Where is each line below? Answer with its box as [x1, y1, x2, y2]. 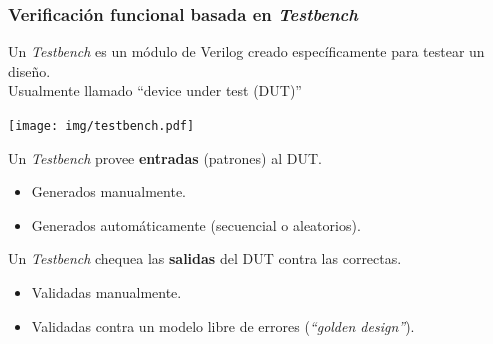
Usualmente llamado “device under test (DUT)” [8, 80, 302, 101]
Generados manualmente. [31, 181, 187, 202]
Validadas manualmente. [31, 282, 182, 303]
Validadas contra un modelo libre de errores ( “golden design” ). [31, 315, 415, 336]
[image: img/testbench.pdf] [8, 119, 195, 133]
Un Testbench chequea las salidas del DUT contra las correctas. [8, 248, 402, 269]
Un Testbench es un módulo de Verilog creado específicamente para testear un [8, 41, 485, 62]
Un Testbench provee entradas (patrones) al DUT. [8, 147, 322, 168]
